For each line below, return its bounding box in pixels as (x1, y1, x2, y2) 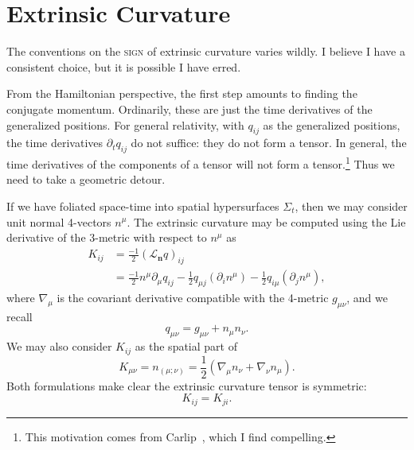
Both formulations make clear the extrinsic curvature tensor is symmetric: (6, 377, 367, 394)
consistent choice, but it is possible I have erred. (6, 58, 241, 75)
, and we (346, 289, 388, 305)
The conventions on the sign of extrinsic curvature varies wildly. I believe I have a (6, 43, 405, 60)
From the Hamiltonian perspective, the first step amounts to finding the (6, 85, 357, 102)
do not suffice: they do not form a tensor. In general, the (131, 134, 407, 151)
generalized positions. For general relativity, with (6, 116, 244, 133)
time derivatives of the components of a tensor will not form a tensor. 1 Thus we (6, 153, 395, 172)
